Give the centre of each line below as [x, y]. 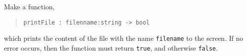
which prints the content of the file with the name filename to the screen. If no [123, 38]
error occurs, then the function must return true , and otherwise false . [111, 47]
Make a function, [29, 6]
